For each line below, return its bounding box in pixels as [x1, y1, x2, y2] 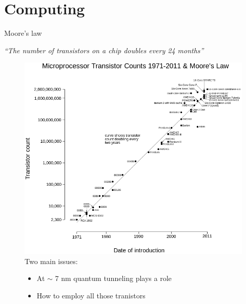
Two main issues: [25, 255, 78, 266]
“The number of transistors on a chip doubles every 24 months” [4, 45, 204, 55]
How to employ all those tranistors [36, 290, 146, 300]
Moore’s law [4, 28, 42, 38]
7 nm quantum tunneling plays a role [55, 273, 172, 284]
